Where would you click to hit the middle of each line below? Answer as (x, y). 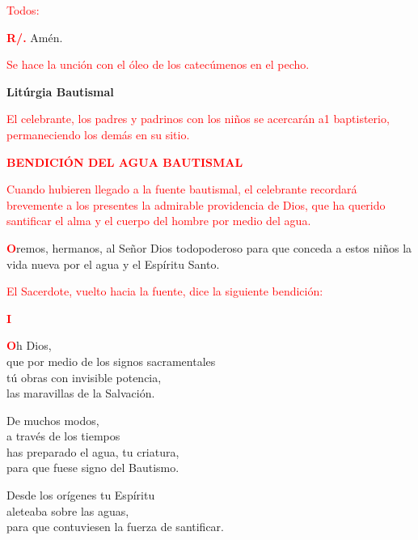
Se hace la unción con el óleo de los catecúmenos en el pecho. (158, 64)
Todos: (23, 10)
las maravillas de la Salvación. (81, 393)
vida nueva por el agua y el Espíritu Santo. (113, 264)
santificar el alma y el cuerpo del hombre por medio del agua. (159, 221)
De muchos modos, (53, 420)
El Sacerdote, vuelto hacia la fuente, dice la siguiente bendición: (165, 291)
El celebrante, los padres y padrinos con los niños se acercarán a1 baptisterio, (198, 119)
